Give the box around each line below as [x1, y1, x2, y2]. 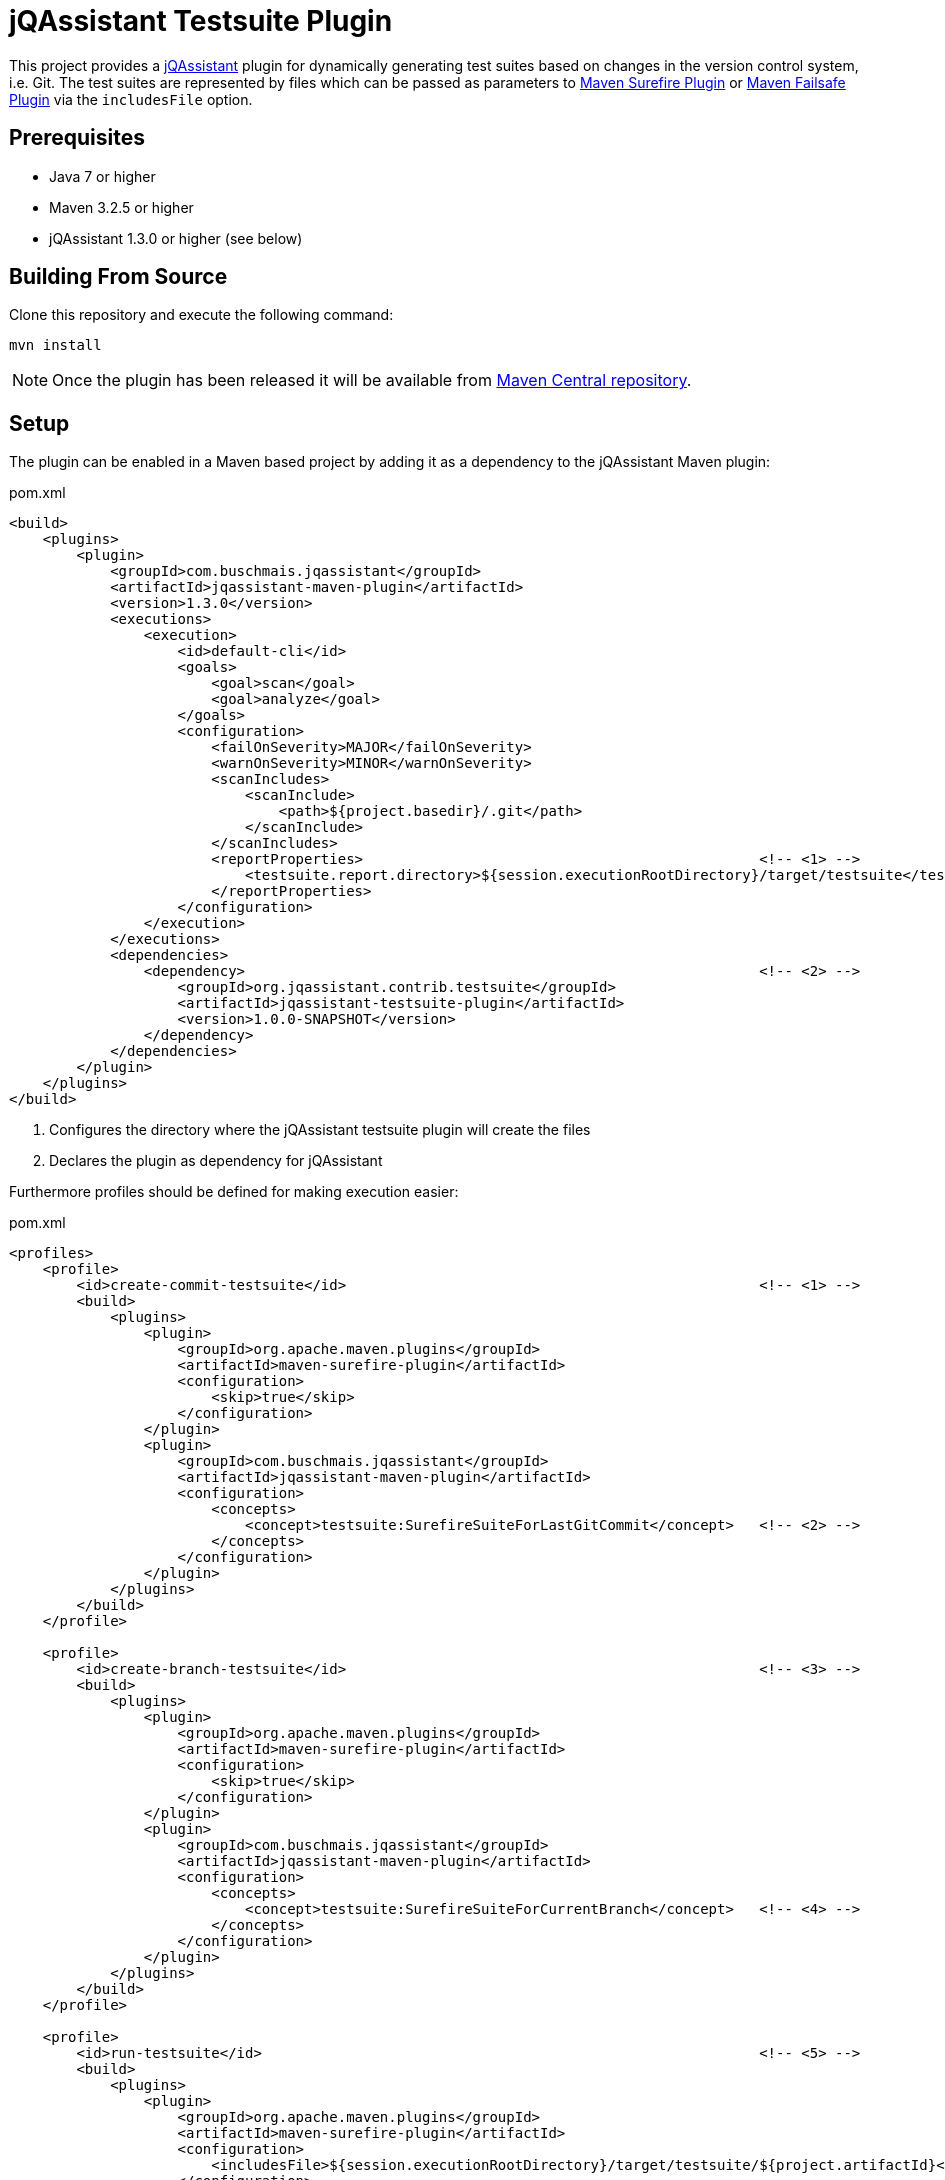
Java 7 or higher [49, 167, 156, 185]
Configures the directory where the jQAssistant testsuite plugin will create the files [49, 1121, 591, 1139]
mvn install [9, 337, 102, 354]
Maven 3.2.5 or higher [49, 198, 194, 216]
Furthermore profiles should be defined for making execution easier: [9, 1183, 459, 1201]
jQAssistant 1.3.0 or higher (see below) [49, 229, 303, 247]
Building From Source [9, 264, 228, 290]
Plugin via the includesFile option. [9, 90, 253, 108]
